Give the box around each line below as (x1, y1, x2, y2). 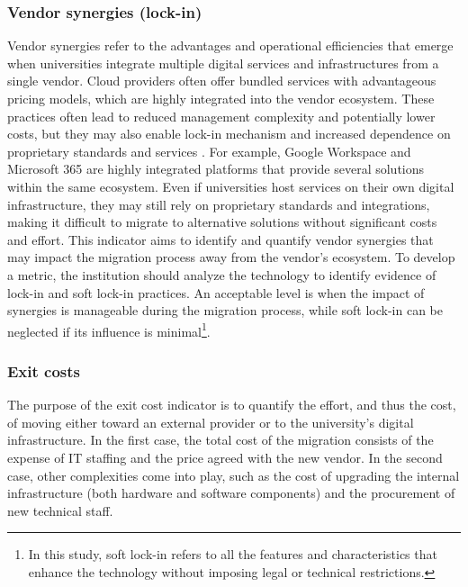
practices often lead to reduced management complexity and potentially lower (7, 106, 436, 125)
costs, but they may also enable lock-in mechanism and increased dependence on (7, 124, 451, 143)
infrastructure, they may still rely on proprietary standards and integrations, (7, 194, 430, 213)
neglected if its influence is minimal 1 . (7, 319, 211, 340)
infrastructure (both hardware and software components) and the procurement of (7, 483, 455, 502)
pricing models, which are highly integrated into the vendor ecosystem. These (7, 89, 435, 107)
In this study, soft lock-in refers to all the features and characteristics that (28, 545, 437, 564)
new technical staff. (7, 501, 113, 519)
